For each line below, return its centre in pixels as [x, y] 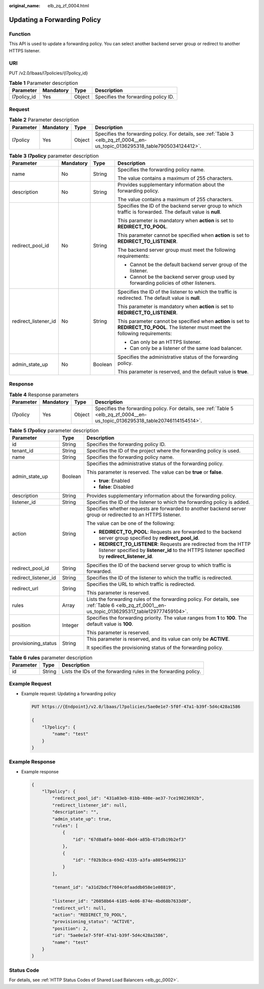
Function [20, 34]
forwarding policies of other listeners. [173, 283]
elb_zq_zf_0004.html [68, 6]
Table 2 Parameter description [44, 120]
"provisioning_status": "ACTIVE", [93, 922]
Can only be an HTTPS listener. [166, 342]
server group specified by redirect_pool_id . [149, 538]
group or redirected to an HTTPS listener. [134, 515]
